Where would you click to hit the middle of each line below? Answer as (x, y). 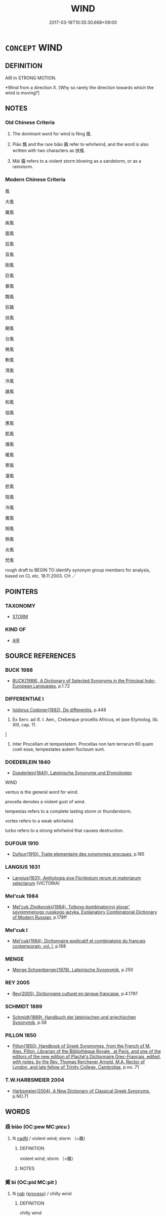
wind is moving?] (22, 93)
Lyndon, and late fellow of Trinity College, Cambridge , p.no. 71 (76, 1067)
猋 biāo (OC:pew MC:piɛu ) (38, 1127)
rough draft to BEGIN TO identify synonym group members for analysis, (78, 570)
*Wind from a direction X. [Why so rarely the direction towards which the (80, 87)
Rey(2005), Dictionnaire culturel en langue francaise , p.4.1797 (75, 993)
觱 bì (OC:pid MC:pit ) (31, 1182)
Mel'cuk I (17, 930)
